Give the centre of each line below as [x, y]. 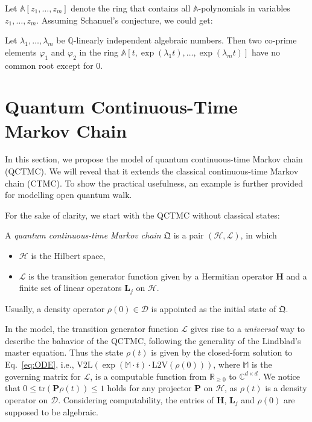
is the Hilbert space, [68, 256]
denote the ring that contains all [131, 8]
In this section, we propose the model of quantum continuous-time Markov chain [154, 159]
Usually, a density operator [55, 308]
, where [227, 364]
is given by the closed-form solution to [222, 352]
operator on [27, 399]
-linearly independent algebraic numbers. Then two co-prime [185, 40]
